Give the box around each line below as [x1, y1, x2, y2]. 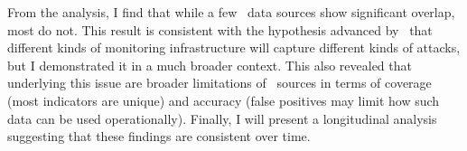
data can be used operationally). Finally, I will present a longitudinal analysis [7, 109, 437, 127]
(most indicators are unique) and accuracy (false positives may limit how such [7, 90, 440, 109]
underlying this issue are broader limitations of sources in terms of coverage [7, 73, 432, 92]
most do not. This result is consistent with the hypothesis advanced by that [7, 20, 433, 39]
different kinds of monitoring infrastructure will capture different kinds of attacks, [7, 38, 461, 57]
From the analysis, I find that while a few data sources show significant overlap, [7, 3, 455, 21]
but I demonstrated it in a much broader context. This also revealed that [7, 55, 412, 74]
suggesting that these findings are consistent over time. [7, 127, 311, 146]
